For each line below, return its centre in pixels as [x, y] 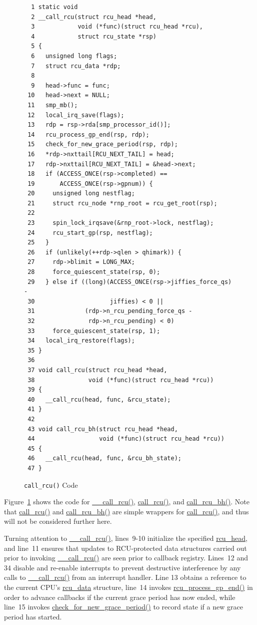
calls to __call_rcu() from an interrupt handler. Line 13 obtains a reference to [125, 577]
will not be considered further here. [58, 521]
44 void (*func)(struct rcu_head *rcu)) [126, 439]
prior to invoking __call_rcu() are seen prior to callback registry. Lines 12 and [126, 558]
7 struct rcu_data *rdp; [76, 66]
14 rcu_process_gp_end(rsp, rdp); [88, 134]
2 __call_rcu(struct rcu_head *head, [94, 17]
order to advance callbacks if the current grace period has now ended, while [120, 597]
